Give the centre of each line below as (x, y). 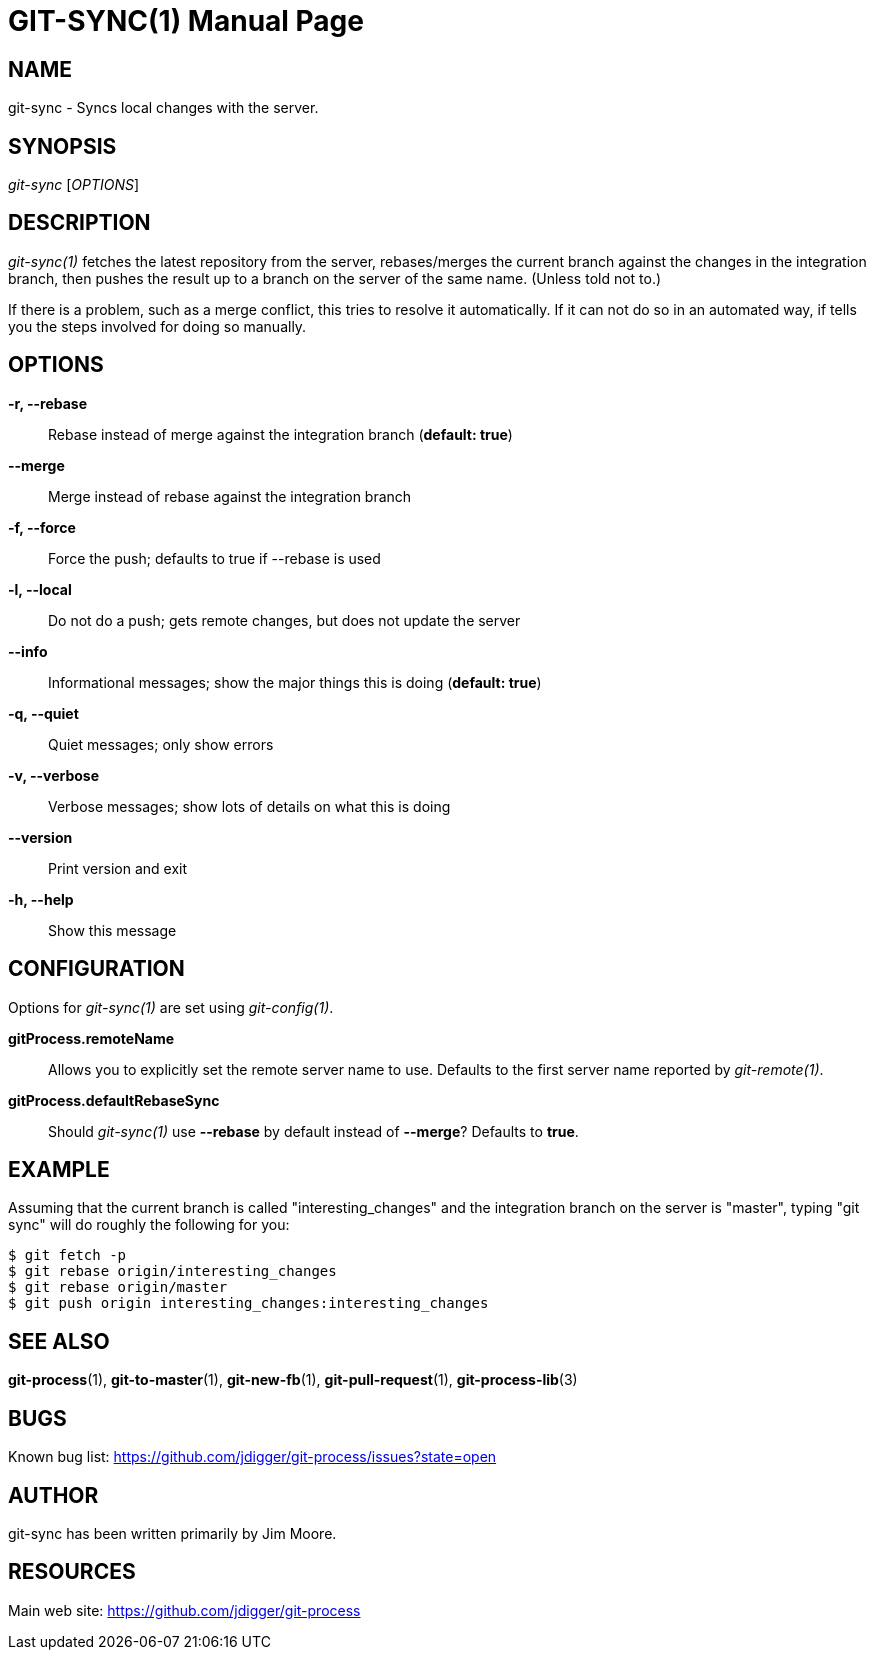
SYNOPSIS (62, 146)
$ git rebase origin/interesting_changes (172, 1271)
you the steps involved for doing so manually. (157, 326)
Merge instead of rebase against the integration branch (230, 496)
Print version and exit (118, 868)
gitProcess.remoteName (91, 1038)
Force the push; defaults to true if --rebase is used (214, 558)
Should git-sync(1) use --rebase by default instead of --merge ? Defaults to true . (313, 1131)
